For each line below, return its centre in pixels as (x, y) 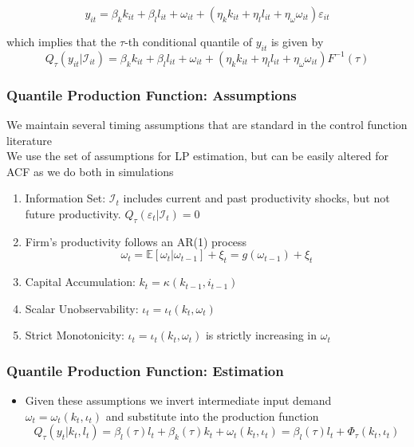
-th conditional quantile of (189, 41)
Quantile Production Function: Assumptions (152, 94)
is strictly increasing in (261, 335)
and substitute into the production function (212, 416)
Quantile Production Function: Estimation (145, 370)
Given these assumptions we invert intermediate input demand (178, 400)
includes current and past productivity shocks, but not (256, 198)
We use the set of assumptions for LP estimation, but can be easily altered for (197, 156)
